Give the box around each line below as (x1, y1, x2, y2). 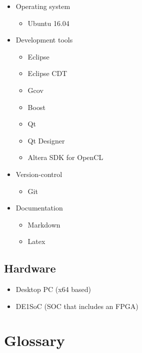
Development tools (15, 34, 73, 45)
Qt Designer (27, 135, 65, 145)
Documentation (15, 202, 63, 213)
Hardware (4, 260, 56, 276)
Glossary (4, 330, 65, 350)
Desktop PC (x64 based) (15, 284, 91, 294)
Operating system (15, 1, 70, 11)
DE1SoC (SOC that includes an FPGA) (15, 300, 138, 311)
